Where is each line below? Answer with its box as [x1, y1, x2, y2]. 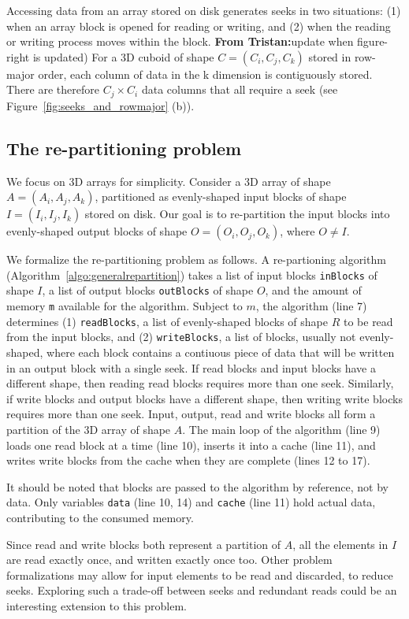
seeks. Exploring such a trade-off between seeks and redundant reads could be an [6, 582, 397, 599]
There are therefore [6, 81, 99, 98]
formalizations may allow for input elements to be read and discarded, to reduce [6, 566, 393, 583]
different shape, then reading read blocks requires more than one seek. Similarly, [6, 375, 394, 391]
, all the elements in [292, 536, 389, 552]
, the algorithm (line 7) [255, 298, 367, 314]
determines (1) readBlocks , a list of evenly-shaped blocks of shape [6, 313, 329, 329]
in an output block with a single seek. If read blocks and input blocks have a [6, 359, 376, 376]
